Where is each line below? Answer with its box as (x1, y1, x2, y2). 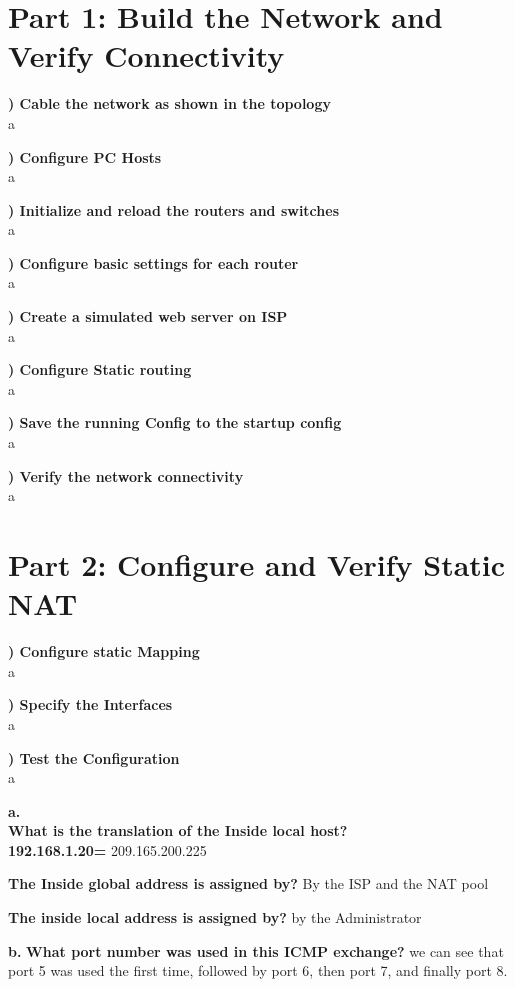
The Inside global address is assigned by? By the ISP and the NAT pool (8, 873, 489, 894)
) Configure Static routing (8, 359, 192, 380)
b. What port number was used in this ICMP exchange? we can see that (8, 940, 504, 961)
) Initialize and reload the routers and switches (8, 199, 340, 220)
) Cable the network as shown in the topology (8, 93, 331, 114)
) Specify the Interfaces (8, 694, 173, 715)
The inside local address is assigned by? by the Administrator (8, 907, 422, 928)
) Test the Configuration (8, 747, 180, 768)
